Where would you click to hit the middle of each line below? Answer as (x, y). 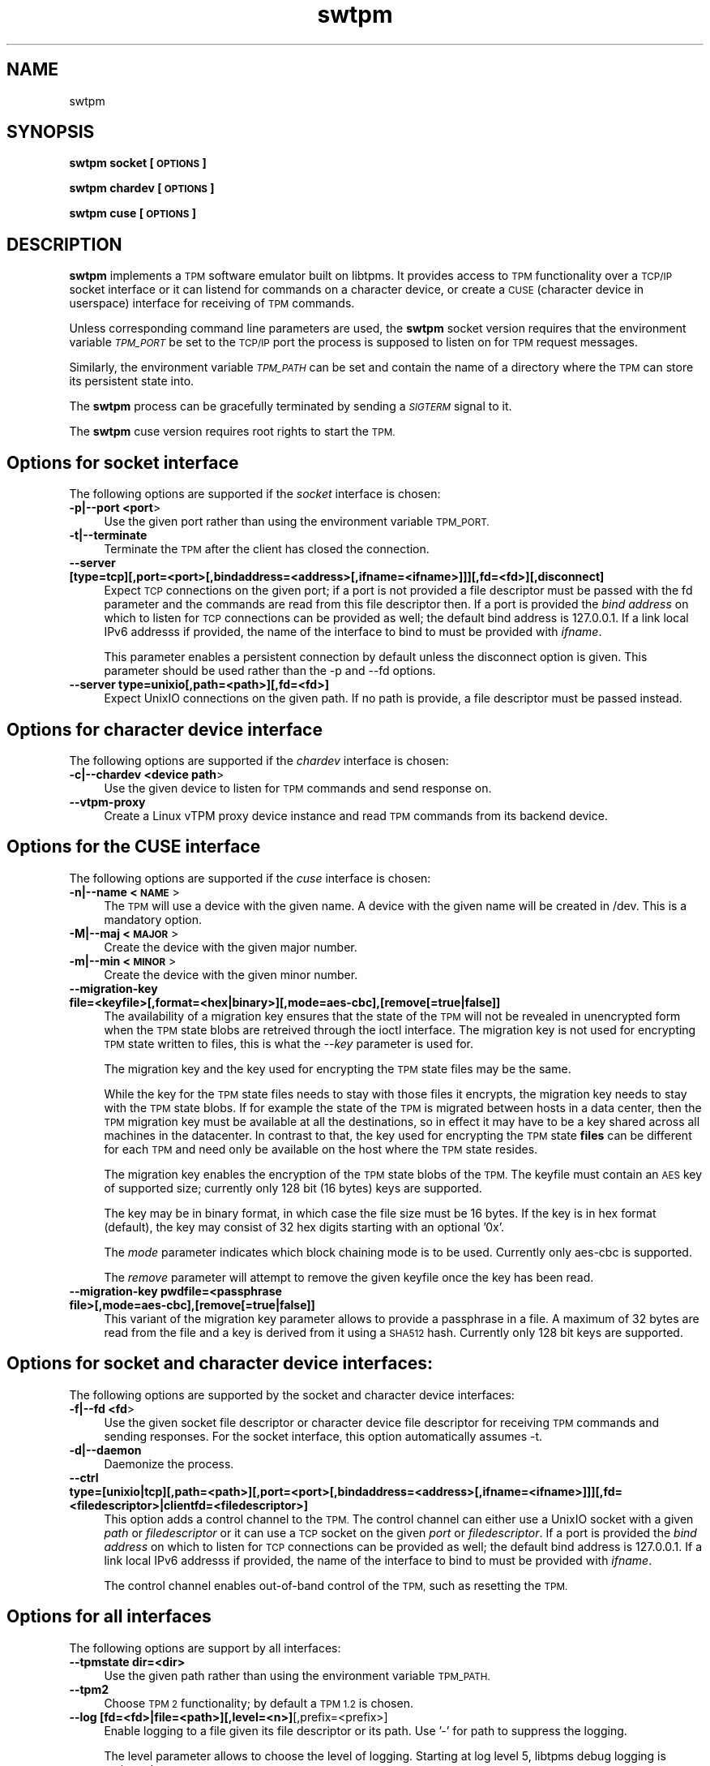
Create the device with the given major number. (231, 947)
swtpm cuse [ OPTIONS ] (133, 213)
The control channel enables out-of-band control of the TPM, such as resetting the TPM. (336, 1585)
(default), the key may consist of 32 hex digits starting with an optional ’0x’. (304, 1227)
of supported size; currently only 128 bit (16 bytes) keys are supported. (293, 1188)
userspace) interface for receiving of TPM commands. (212, 303)
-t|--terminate (108, 535)
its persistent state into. (132, 381)
